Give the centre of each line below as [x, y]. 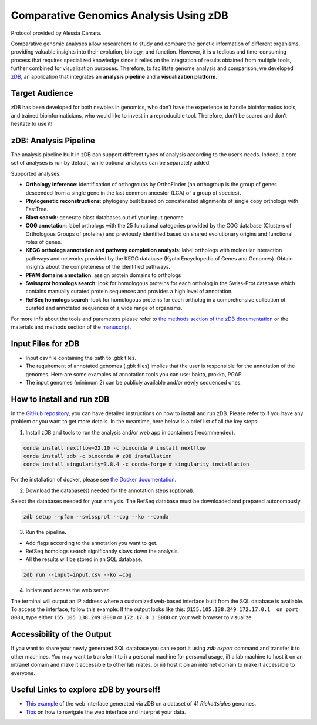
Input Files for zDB [45, 344]
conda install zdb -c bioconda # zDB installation [98, 456]
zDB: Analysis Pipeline [53, 141]
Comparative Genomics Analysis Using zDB [119, 15]
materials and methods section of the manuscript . [71, 327]
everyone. [23, 673]
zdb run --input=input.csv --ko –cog [77, 575]
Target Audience [42, 93]
